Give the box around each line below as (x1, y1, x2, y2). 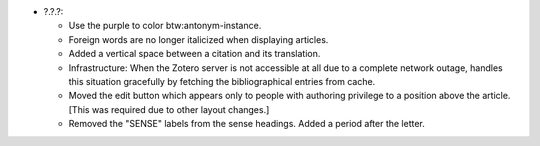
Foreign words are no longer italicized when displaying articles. (68, 33, 329, 45)
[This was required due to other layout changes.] (68, 103, 270, 115)
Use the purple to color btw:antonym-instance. (68, 20, 262, 32)
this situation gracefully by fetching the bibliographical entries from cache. (68, 75, 376, 87)
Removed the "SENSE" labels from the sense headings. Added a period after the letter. (68, 118, 425, 130)
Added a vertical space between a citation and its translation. (68, 48, 321, 60)
